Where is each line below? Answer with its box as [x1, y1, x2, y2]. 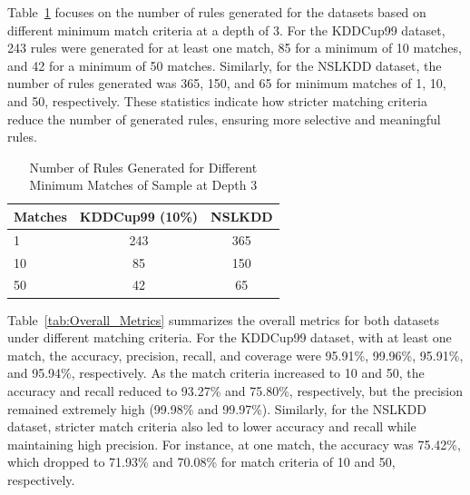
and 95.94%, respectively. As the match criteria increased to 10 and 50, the [7, 363, 425, 382]
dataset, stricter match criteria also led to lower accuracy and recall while [7, 417, 416, 436]
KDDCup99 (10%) [79, 206, 199, 225]
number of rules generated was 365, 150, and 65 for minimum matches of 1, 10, [7, 74, 446, 93]
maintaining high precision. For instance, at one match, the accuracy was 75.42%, [7, 434, 461, 453]
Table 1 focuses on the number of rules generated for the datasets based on [7, 3, 426, 21]
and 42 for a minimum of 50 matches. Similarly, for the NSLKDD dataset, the [7, 55, 442, 74]
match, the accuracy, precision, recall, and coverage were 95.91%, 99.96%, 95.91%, [7, 345, 464, 364]
